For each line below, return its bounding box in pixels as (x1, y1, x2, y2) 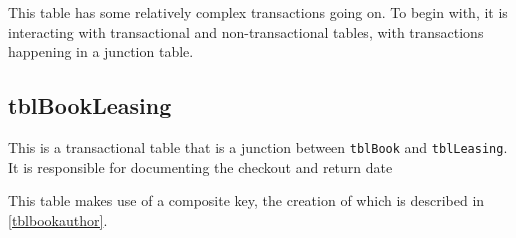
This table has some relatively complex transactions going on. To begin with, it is (8, 2, 508, 22)
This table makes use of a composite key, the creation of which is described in (8, 190, 485, 211)
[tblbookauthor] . (8, 209, 108, 230)
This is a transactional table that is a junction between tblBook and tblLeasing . (8, 136, 508, 157)
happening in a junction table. (8, 41, 194, 62)
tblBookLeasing (8, 90, 172, 121)
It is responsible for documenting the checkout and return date (8, 156, 393, 177)
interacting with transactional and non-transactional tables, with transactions (8, 21, 484, 42)
